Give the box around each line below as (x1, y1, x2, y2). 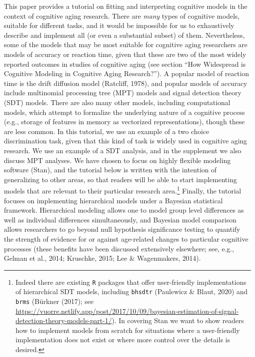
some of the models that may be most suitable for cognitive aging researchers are (4, 39, 248, 50)
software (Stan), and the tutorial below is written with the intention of (4, 165, 217, 175)
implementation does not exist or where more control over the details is (15, 334, 230, 345)
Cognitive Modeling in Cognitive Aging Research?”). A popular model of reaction (4, 68, 249, 79)
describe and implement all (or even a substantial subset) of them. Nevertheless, (4, 29, 245, 40)
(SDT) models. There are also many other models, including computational (4, 97, 230, 107)
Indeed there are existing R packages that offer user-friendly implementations (15, 276, 247, 287)
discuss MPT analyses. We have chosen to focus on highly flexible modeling (4, 155, 231, 165)
